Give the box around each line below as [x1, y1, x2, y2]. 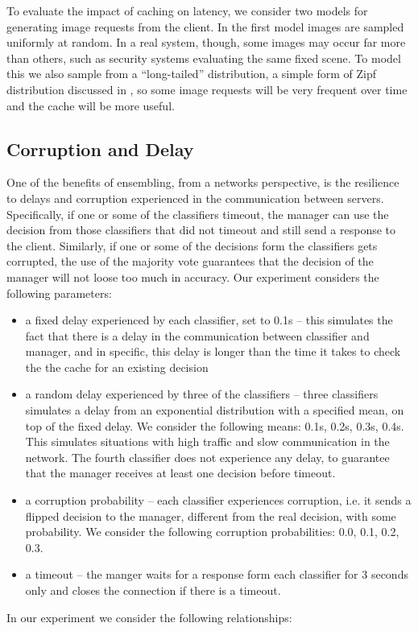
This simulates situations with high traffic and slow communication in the [25, 433, 390, 450]
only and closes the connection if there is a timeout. [25, 582, 281, 599]
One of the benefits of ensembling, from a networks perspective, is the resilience [6, 174, 399, 191]
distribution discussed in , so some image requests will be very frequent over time [6, 80, 408, 97]
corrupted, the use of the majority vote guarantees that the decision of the [6, 253, 374, 270]
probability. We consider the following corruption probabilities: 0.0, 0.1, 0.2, [25, 523, 399, 540]
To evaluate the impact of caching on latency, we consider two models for [6, 2, 368, 19]
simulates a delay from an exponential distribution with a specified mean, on [25, 402, 404, 419]
